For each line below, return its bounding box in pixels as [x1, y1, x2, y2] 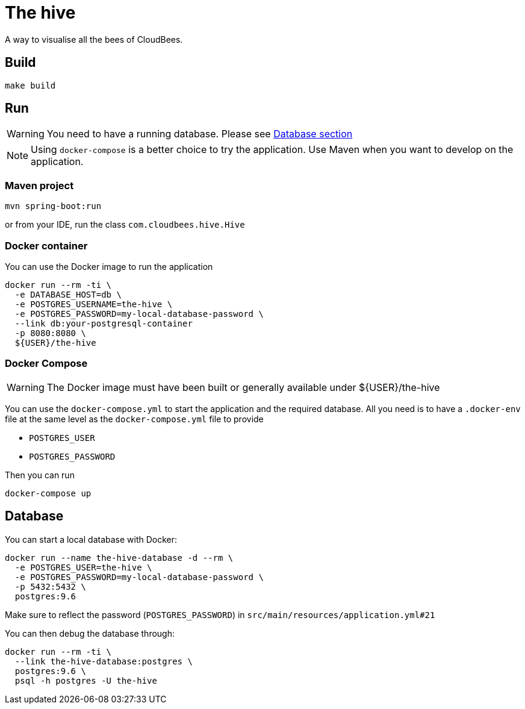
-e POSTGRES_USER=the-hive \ [14, 562, 152, 572]
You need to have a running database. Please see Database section [46, 128, 353, 140]
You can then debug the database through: [5, 628, 175, 639]
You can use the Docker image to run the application [5, 261, 213, 272]
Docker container [5, 239, 88, 252]
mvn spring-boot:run [5, 201, 102, 211]
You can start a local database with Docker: [5, 534, 178, 545]
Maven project [5, 179, 74, 192]
